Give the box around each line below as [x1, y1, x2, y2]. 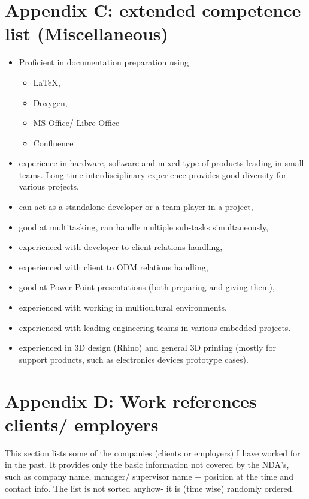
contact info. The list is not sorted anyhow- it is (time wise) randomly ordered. [5, 482, 295, 494]
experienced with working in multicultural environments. [19, 301, 227, 314]
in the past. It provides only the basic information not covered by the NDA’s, [5, 458, 289, 471]
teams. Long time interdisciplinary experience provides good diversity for [19, 168, 287, 181]
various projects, [19, 180, 79, 193]
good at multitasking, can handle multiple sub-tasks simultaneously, [19, 220, 269, 233]
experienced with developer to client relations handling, [19, 241, 223, 253]
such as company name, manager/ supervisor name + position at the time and [5, 470, 293, 482]
